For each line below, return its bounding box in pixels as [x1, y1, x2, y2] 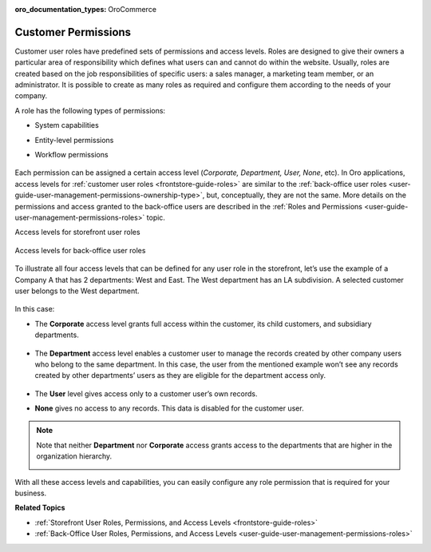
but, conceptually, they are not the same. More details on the [206, 190, 407, 200]
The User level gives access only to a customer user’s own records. [34, 388, 258, 399]
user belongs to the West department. [14, 286, 140, 296]
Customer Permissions [14, 25, 132, 39]
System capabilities [34, 121, 99, 130]
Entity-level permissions [34, 135, 114, 145]
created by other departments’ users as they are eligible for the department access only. [34, 371, 326, 380]
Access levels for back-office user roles [14, 245, 146, 255]
